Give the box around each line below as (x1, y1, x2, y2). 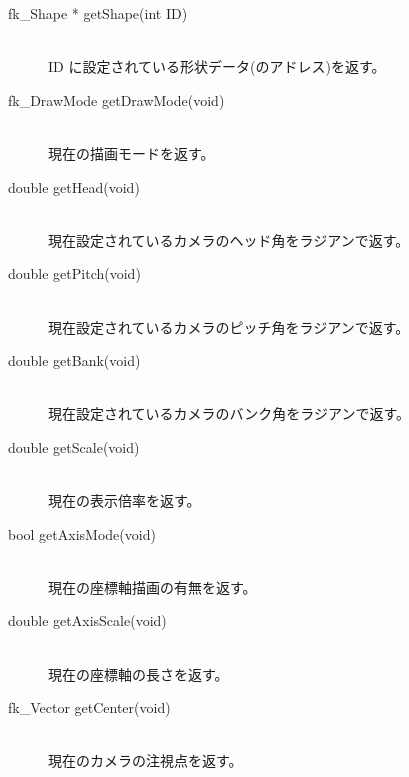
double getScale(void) (8, 436, 140, 457)
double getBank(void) (8, 350, 141, 371)
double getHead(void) (8, 176, 140, 197)
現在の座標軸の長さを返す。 (48, 663, 229, 684)
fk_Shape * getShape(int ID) (8, 3, 188, 23)
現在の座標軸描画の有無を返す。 (48, 576, 257, 597)
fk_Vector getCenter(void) (8, 697, 171, 718)
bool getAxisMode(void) (8, 523, 156, 544)
